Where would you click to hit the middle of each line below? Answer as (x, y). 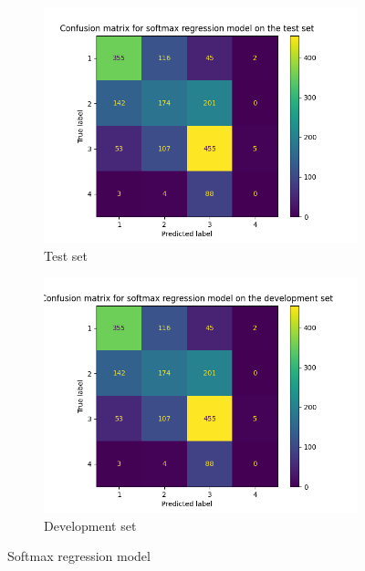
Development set (90, 525)
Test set (66, 255)
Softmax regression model (79, 556)
